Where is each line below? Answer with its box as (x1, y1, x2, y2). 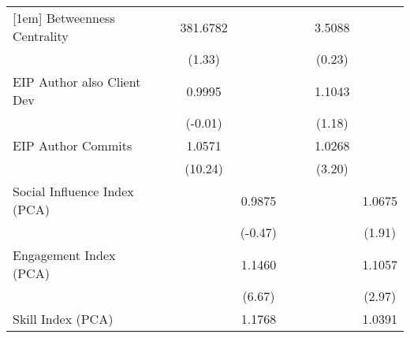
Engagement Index (13, 246, 116, 264)
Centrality (13, 27, 69, 45)
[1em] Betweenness (13, 9, 115, 27)
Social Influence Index (13, 182, 134, 200)
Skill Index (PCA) (13, 310, 114, 328)
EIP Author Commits (13, 136, 132, 154)
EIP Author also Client (13, 72, 141, 91)
